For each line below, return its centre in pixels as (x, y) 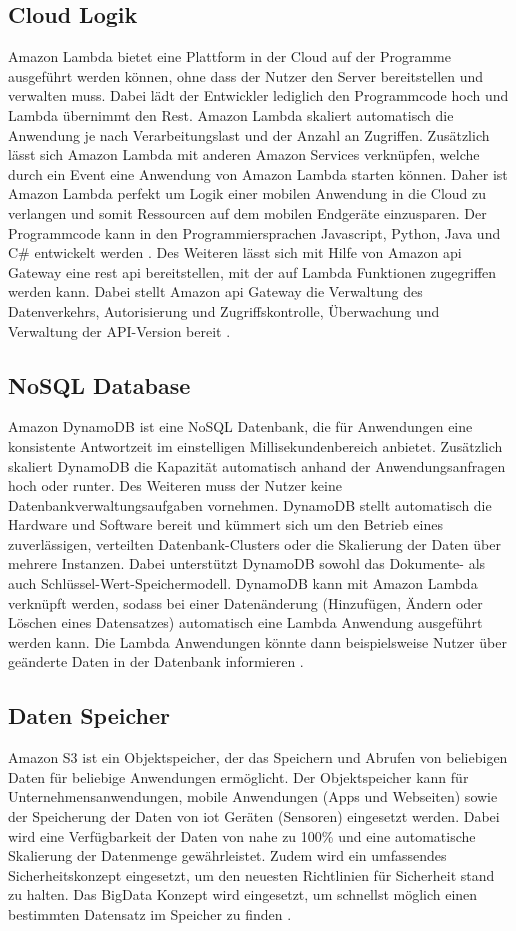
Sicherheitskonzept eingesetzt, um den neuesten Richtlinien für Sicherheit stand (251, 874)
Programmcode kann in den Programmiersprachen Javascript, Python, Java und (254, 232)
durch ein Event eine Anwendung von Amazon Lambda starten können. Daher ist (258, 173)
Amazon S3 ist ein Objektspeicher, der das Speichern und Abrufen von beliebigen (258, 757)
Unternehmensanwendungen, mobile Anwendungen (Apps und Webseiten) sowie (253, 796)
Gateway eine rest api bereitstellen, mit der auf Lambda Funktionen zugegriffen (252, 271)
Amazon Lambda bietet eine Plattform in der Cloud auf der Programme (229, 56)
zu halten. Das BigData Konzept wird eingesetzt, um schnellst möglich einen (243, 894)
